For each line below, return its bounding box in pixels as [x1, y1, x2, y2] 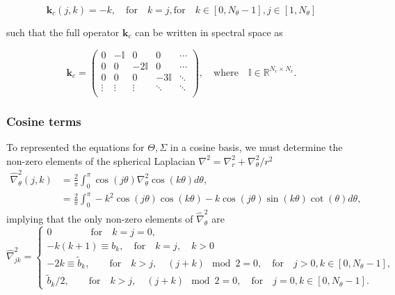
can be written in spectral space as [135, 25, 283, 39]
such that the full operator [6, 25, 120, 39]
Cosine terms [6, 112, 81, 129]
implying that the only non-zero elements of [6, 211, 193, 225]
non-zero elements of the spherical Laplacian [6, 153, 195, 168]
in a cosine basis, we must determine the [170, 140, 343, 154]
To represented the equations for [6, 140, 145, 154]
